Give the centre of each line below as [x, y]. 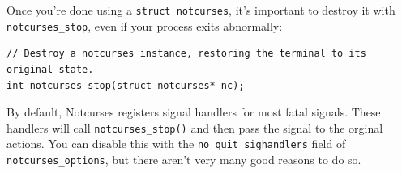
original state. [50, 69]
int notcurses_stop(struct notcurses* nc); [126, 85]
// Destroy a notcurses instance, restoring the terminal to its [186, 54]
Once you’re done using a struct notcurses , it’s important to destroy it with [201, 10]
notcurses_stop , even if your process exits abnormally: [145, 25]
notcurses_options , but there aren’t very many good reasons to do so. [184, 159]
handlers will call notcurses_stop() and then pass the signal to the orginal [195, 127]
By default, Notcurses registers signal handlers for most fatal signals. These [194, 112]
